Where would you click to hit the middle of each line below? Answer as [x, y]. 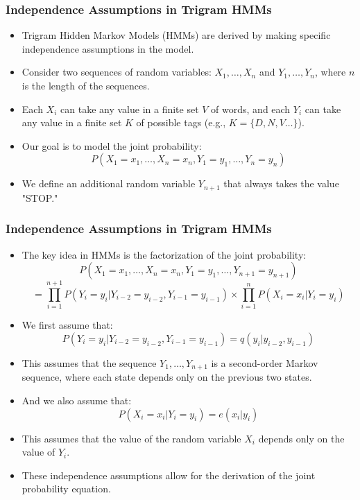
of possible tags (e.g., [181, 122]
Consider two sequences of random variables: [117, 72]
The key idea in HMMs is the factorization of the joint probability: [164, 254]
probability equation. [66, 489]
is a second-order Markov [265, 362]
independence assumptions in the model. [108, 48]
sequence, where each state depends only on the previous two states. [167, 377]
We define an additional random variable [109, 183]
